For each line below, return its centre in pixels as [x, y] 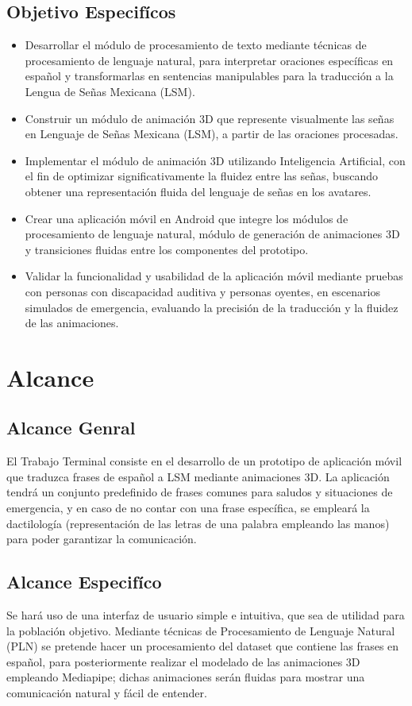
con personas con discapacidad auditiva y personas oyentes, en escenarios [202, 291]
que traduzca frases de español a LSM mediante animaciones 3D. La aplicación [198, 476]
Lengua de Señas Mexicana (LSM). [110, 91]
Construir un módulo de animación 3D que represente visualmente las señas [210, 118]
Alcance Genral [71, 428]
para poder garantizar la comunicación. [102, 539]
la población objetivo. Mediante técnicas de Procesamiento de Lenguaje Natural [201, 630]
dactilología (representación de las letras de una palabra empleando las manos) [198, 523]
